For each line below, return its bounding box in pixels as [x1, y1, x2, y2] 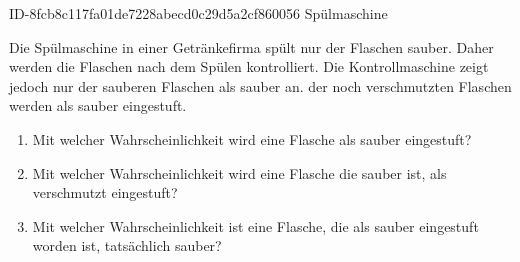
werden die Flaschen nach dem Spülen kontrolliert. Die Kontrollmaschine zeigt [9, 56, 489, 77]
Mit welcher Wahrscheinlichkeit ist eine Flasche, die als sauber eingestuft [32, 215, 479, 236]
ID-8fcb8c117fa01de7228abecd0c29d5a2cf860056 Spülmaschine [9, 3, 388, 23]
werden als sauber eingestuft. [9, 95, 187, 116]
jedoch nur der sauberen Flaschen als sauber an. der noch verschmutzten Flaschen [9, 75, 512, 96]
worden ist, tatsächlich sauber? [32, 235, 222, 256]
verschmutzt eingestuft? [32, 182, 178, 203]
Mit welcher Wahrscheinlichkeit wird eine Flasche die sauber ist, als [32, 162, 447, 183]
